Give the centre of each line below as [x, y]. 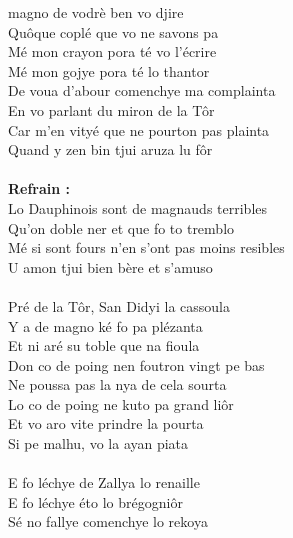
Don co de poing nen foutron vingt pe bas [136, 364]
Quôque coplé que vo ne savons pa [113, 31]
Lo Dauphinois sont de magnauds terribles [138, 207]
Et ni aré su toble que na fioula [104, 345]
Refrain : [39, 188]
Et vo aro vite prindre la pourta [106, 423]
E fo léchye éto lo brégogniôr [95, 501]
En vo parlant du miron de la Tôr [111, 109]
